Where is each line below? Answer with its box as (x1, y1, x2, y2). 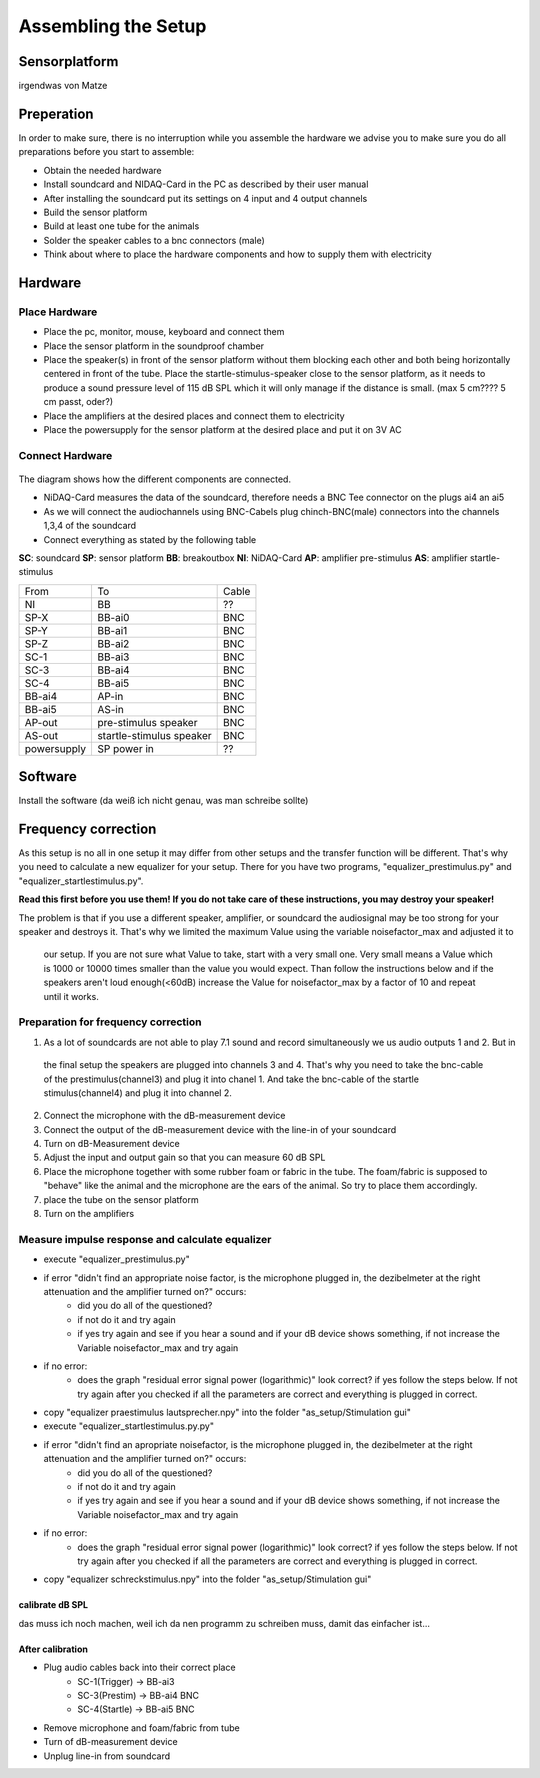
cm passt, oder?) (43, 396, 114, 408)
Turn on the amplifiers (43, 1208, 135, 1220)
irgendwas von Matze (18, 80, 108, 92)
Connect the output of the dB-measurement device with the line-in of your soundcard (43, 1123, 397, 1135)
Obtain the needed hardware (43, 164, 162, 176)
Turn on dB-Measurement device (43, 1138, 180, 1150)
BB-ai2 (96, 636, 130, 650)
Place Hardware (18, 305, 98, 319)
